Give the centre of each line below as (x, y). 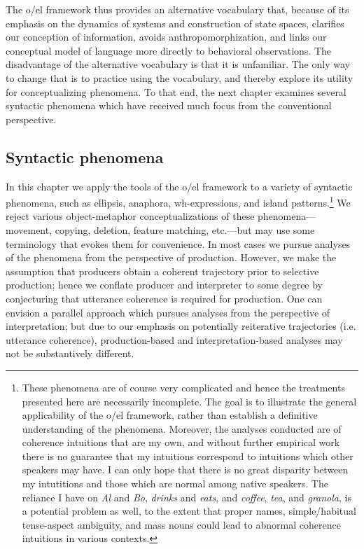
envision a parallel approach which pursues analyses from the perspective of (168, 312)
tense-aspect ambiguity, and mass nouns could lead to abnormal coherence (181, 524)
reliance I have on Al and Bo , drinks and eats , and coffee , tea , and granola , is (187, 497)
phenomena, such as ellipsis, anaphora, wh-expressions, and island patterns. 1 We (178, 201)
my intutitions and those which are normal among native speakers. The (175, 484)
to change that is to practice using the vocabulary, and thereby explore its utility (180, 77)
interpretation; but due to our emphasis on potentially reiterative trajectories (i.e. (181, 326)
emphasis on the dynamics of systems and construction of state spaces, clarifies (175, 23)
